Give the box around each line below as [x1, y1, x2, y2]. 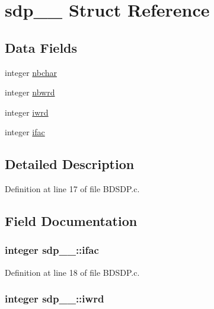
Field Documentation [5, 212, 138, 230]
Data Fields [5, 38, 78, 56]
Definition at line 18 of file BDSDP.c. [5, 266, 140, 278]
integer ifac [5, 126, 45, 138]
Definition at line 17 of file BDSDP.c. [5, 183, 140, 195]
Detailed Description [5, 155, 135, 173]
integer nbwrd [5, 86, 55, 98]
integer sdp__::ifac [5, 243, 99, 257]
